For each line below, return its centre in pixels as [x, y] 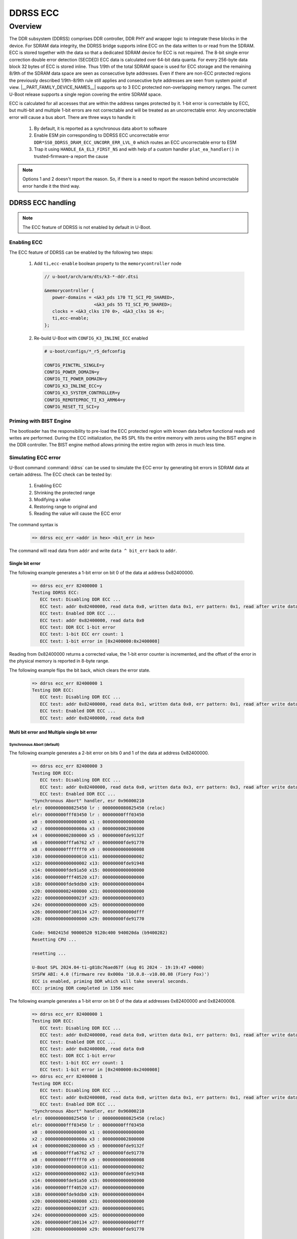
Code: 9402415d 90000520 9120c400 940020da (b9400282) [100, 932]
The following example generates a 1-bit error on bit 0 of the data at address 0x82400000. [101, 572]
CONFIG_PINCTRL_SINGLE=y [74, 365]
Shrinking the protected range [65, 493]
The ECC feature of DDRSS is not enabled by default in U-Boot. [87, 227]
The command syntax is [34, 525]
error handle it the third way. [51, 186]
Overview [25, 26]
